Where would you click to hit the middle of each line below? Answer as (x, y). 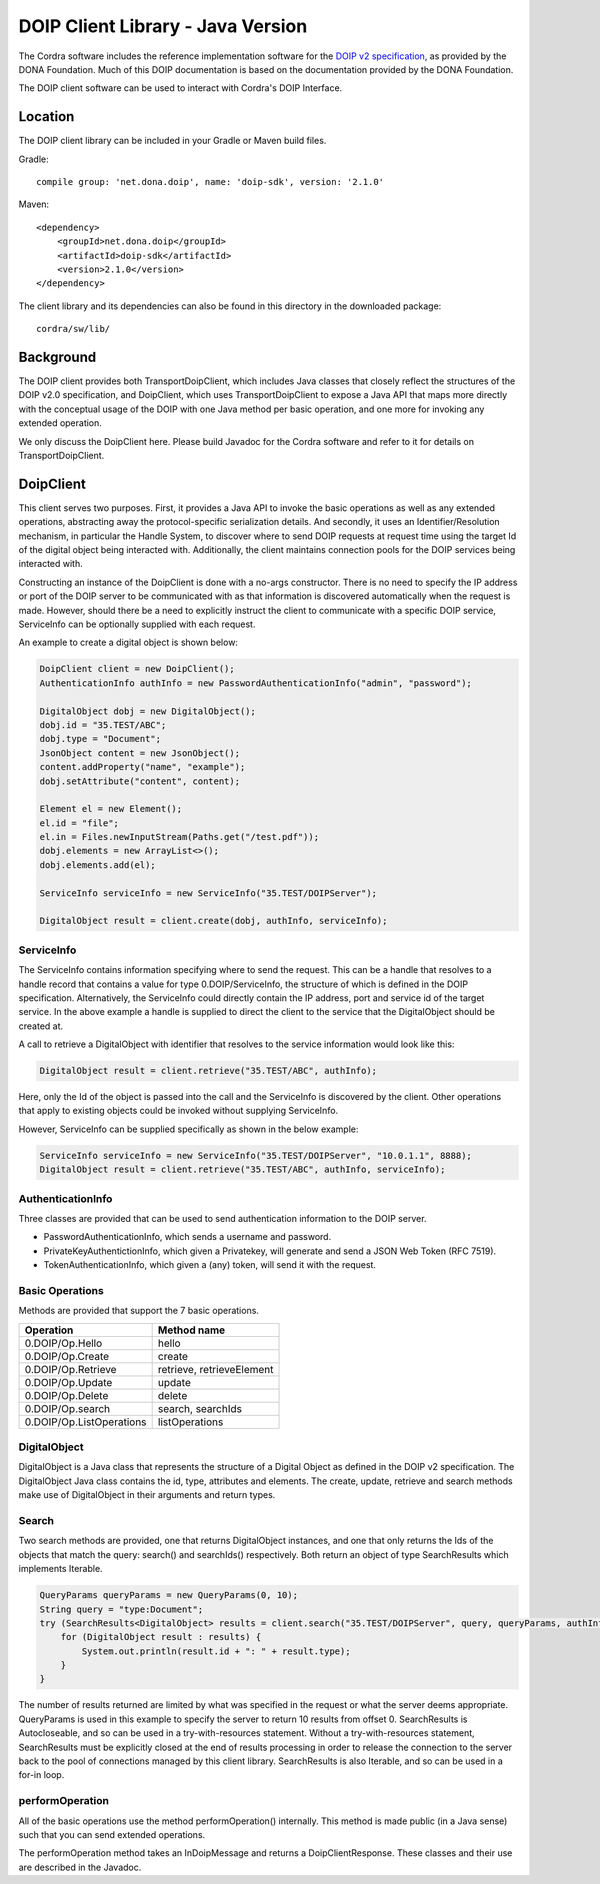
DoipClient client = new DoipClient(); (137, 669)
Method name (191, 1330)
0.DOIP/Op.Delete (66, 1395)
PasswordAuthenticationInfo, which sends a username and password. (187, 1237)
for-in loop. (41, 1775)
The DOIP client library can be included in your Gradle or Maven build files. (172, 141)
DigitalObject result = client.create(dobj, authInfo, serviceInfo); (213, 921)
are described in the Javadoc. (80, 1867)
